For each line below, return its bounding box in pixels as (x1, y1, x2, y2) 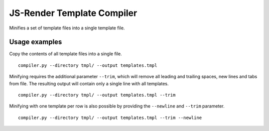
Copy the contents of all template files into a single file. (9, 51, 122, 57)
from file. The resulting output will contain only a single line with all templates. (9, 80, 169, 87)
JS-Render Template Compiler (9, 7, 137, 18)
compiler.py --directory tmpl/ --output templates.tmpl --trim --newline (18, 115, 202, 121)
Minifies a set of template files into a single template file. (9, 25, 125, 31)
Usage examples (9, 38, 62, 46)
